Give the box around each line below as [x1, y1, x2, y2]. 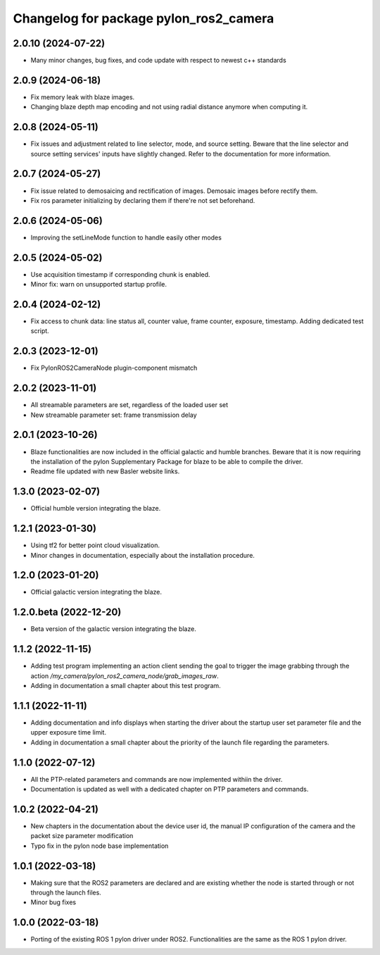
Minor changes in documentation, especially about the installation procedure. [30, 551, 255, 559]
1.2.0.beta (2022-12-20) [13, 606, 122, 618]
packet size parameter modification [30, 832, 134, 840]
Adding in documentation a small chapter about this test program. [30, 682, 221, 690]
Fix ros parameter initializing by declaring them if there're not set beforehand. [30, 196, 255, 204]
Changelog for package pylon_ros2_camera [13, 11, 274, 26]
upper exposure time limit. [30, 728, 107, 737]
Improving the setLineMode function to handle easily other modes [30, 233, 222, 242]
